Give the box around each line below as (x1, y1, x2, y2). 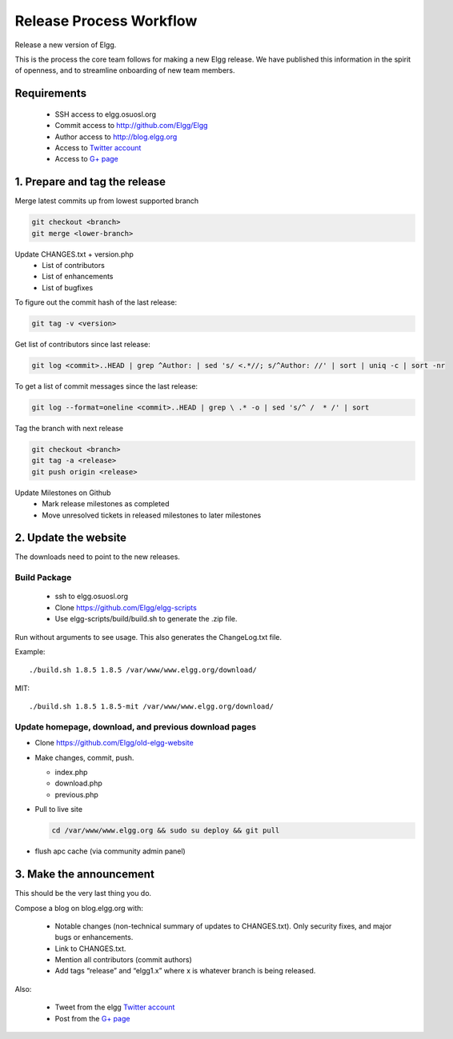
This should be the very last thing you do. (14, 889, 152, 898)
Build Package (14, 572, 72, 583)
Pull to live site (34, 805, 83, 814)
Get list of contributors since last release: (14, 340, 151, 350)
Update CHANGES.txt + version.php (14, 249, 134, 259)
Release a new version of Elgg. (14, 40, 117, 50)
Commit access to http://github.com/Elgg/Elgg (54, 121, 208, 130)
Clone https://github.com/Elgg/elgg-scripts (54, 602, 198, 612)
